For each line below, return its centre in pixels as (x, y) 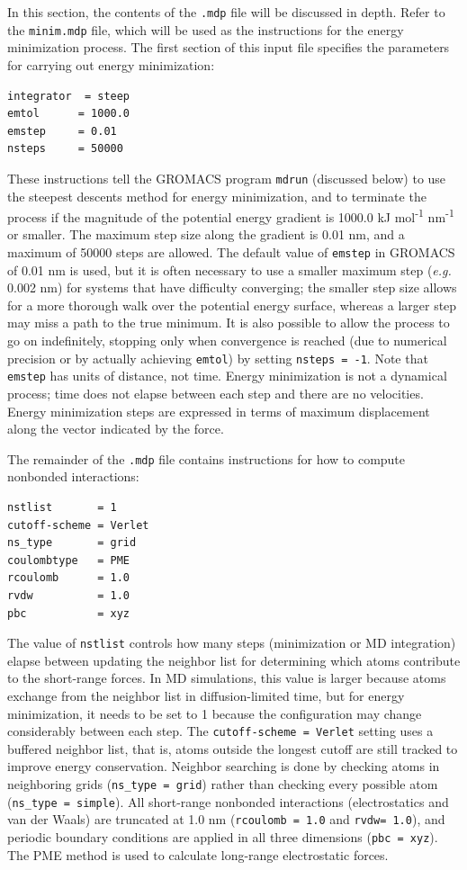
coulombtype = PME (69, 560)
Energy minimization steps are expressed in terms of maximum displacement (219, 411)
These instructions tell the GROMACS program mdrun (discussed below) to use (227, 178)
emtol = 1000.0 (69, 114)
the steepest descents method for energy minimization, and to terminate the (217, 196)
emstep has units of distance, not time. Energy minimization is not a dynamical (227, 376)
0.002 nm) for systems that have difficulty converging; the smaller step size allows (232, 287)
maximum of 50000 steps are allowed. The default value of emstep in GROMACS (231, 251)
